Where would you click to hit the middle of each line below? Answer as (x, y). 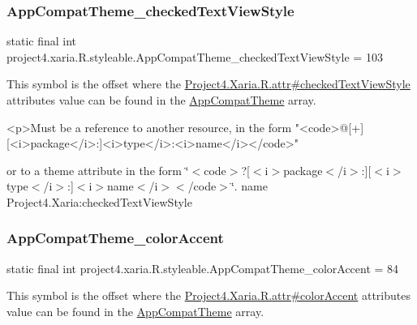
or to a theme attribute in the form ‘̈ (98, 170)
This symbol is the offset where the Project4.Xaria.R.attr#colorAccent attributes (208, 295)
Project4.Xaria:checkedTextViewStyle (99, 201)
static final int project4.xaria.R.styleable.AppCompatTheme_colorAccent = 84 (203, 268)
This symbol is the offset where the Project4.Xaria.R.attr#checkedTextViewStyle (208, 84)
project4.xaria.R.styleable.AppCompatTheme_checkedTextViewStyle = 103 (195, 56)
